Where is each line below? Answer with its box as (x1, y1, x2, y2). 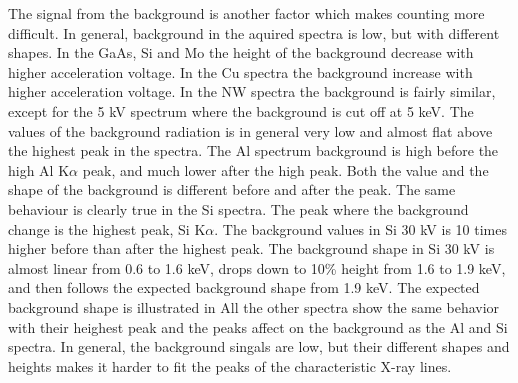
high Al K (8, 159, 70, 180)
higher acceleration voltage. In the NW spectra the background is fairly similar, (8, 81, 496, 102)
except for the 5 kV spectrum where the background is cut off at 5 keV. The (8, 100, 474, 121)
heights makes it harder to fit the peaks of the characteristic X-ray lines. (8, 355, 452, 376)
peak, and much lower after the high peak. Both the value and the (82, 159, 489, 180)
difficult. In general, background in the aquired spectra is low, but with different (8, 22, 500, 43)
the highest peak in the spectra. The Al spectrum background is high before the (8, 140, 499, 161)
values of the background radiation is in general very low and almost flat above (8, 120, 493, 141)
